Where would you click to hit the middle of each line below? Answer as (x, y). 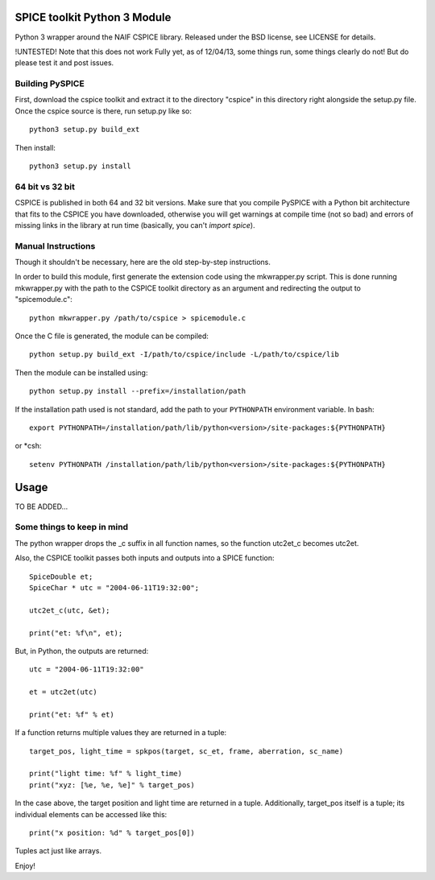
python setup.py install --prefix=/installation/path (137, 391)
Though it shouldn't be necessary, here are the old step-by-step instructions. (143, 262)
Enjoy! (25, 866)
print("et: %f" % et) (72, 714)
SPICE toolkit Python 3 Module (93, 17)
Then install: (35, 147)
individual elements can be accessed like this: (91, 814)
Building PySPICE (50, 84)
